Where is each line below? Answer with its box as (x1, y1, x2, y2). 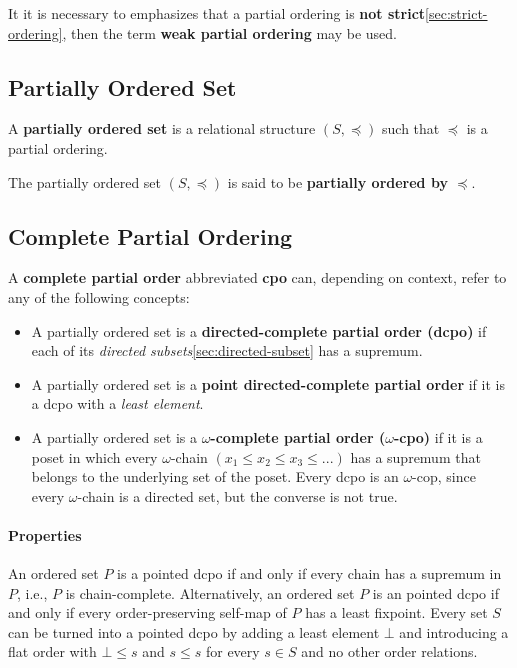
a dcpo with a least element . (31, 393, 204, 414)
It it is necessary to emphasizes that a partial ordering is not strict (8, 3, 426, 23)
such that (382, 118, 440, 139)
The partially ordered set (8, 171, 162, 192)
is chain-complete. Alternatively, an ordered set (65, 582, 355, 603)
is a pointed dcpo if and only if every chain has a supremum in (117, 563, 502, 584)
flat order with (8, 641, 97, 662)
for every (205, 641, 260, 662)
